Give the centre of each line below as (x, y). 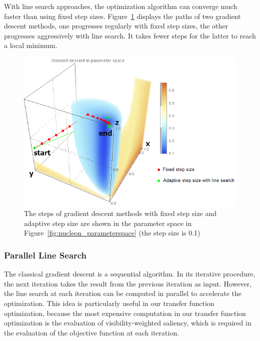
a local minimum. (31, 45)
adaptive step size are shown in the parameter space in (108, 223)
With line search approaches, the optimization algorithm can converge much (121, 6)
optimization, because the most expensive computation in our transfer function (125, 313)
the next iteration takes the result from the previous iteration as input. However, (128, 283)
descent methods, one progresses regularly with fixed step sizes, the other (116, 26)
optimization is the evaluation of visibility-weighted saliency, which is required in (128, 323)
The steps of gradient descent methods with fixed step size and (120, 213)
